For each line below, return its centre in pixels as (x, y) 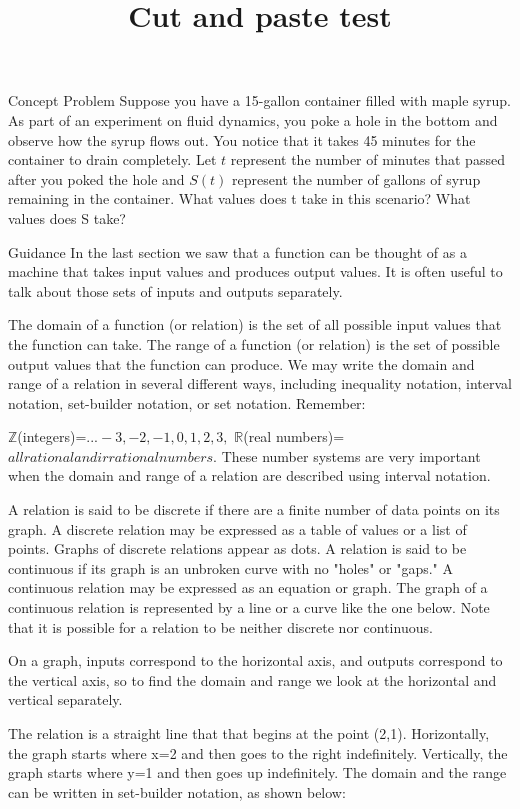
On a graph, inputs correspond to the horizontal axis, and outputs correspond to (255, 660)
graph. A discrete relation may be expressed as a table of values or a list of (237, 528)
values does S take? (67, 217)
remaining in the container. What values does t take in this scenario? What (239, 198)
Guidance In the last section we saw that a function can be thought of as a (237, 251)
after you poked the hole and (96, 178)
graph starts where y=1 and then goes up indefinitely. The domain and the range (257, 772)
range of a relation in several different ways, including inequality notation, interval (260, 383)
